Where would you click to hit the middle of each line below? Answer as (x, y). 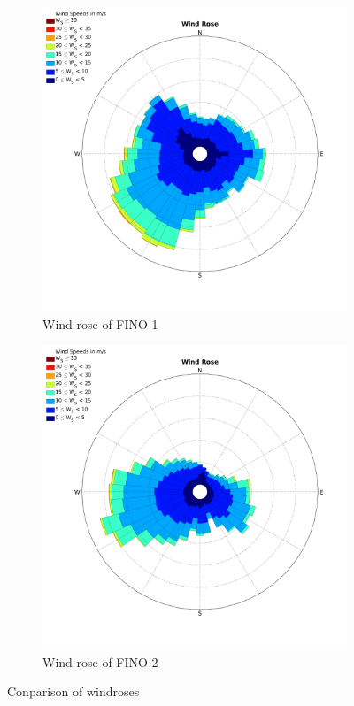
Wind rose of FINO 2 (100, 661)
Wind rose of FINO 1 (100, 323)
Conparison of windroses (73, 691)
